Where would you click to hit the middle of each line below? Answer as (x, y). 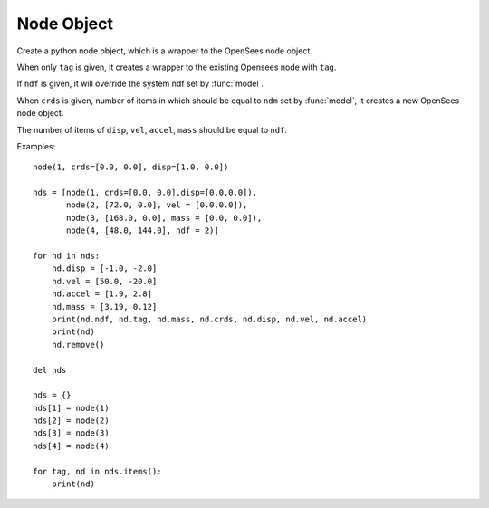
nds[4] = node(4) (71, 446)
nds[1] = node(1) (71, 408)
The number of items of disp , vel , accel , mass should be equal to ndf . (152, 129)
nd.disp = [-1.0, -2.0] (104, 268)
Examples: (36, 146)
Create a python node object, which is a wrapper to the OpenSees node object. (164, 51)
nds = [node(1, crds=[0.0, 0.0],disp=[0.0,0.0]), (145, 193)
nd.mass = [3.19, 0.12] (104, 307)
